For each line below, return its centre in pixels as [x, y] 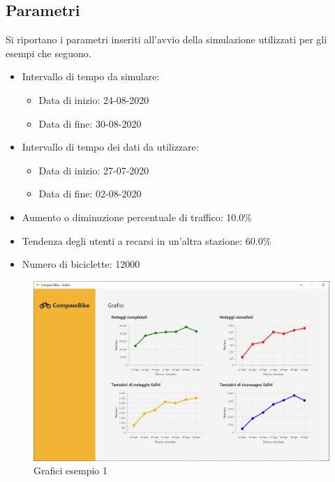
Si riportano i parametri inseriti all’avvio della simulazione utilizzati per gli [166, 39]
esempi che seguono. [49, 53]
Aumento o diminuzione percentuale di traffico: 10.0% [137, 217]
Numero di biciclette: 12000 [81, 264]
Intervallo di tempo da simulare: [91, 76]
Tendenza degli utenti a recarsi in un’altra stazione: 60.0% [147, 240]
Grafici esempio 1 [70, 470]
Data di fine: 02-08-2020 [90, 194]
